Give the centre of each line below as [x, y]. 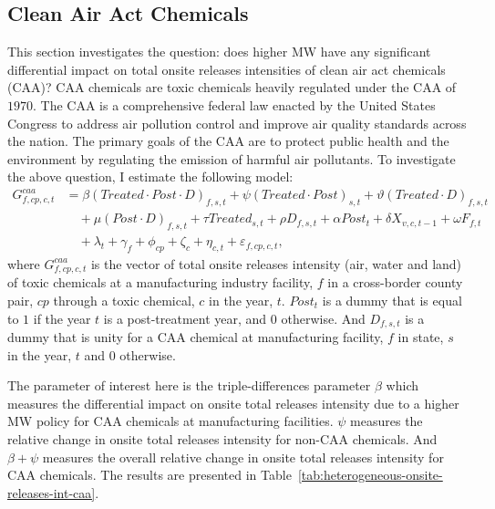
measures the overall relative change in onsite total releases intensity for [243, 457]
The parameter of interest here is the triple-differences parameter [189, 385]
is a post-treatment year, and [185, 318]
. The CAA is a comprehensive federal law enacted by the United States [234, 104]
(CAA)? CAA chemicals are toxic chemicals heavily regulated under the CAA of [232, 87]
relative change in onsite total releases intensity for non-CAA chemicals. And [222, 439]
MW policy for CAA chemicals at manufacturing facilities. [170, 421]
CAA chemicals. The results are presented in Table [150, 475]
